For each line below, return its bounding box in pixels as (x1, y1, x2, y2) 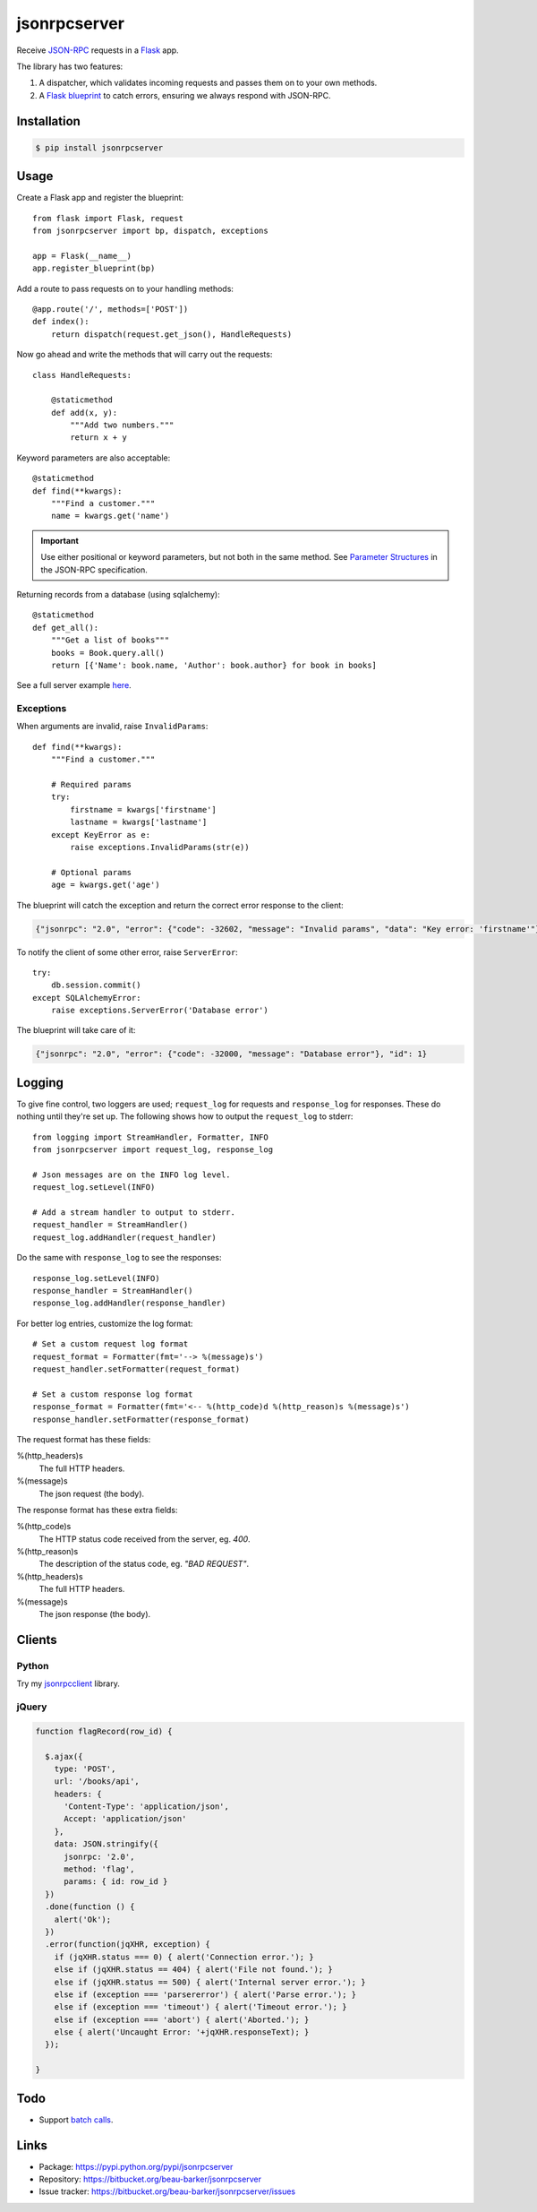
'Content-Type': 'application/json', (64, 1802, 230, 1812)
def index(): (32, 316, 89, 327)
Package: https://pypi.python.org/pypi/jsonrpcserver (38, 2161, 234, 2172)
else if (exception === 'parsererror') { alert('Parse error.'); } (54, 1989, 357, 2000)
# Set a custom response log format (32, 1389, 193, 1399)
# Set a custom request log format (32, 1339, 189, 1349)
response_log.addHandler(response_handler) (32, 1298, 226, 1308)
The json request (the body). (38, 1488, 145, 1499)
